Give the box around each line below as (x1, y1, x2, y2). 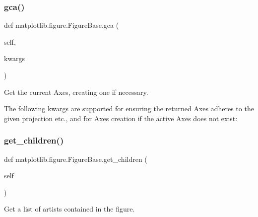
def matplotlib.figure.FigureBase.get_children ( (4, 153, 147, 164)
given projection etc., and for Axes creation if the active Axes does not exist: (4, 113, 238, 123)
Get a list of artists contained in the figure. (4, 204, 135, 214)
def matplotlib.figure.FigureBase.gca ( (4, 20, 119, 30)
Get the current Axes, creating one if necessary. (4, 86, 148, 97)
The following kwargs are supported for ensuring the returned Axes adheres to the (4, 103, 254, 114)
